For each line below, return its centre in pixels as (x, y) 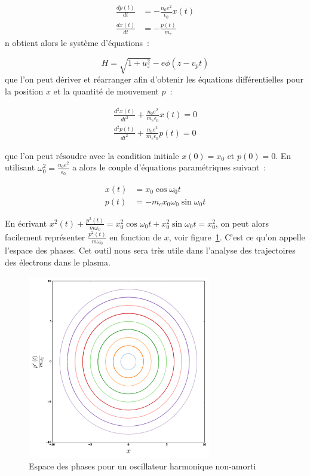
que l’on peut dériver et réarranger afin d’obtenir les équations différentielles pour (154, 79)
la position (24, 91)
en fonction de (136, 237)
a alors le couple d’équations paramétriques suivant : (169, 167)
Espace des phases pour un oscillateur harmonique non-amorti (142, 466)
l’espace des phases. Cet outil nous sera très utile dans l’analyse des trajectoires (150, 250)
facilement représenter (45, 237)
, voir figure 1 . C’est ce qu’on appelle (237, 237)
